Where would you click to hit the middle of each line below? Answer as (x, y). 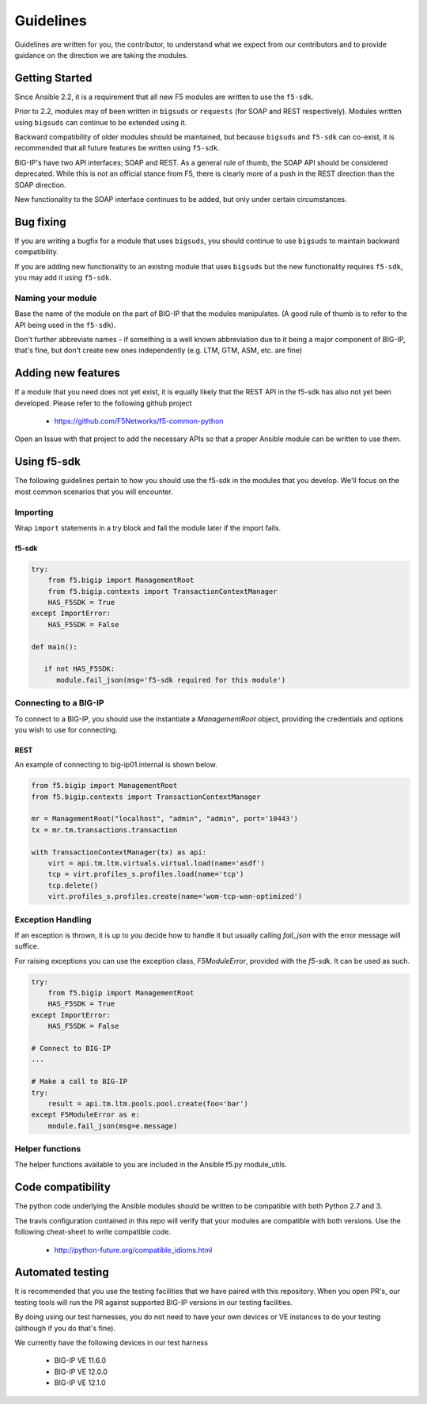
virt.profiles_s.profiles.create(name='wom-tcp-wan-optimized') (175, 896)
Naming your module (56, 298)
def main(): (55, 647)
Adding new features (67, 373)
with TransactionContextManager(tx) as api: (119, 852)
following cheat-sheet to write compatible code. (93, 1232)
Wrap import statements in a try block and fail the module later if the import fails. (148, 527)
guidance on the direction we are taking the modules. (102, 55)
